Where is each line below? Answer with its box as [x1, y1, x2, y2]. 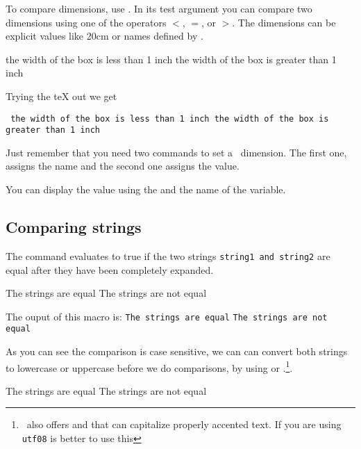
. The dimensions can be [232, 15, 336, 29]
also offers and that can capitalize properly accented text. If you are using [26, 417, 342, 432]
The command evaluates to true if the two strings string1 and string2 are [6, 248, 330, 263]
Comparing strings [6, 216, 142, 238]
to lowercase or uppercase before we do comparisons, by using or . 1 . [6, 358, 293, 375]
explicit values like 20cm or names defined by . [6, 28, 203, 43]
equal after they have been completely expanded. [6, 262, 214, 277]
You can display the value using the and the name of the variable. [6, 182, 286, 197]
